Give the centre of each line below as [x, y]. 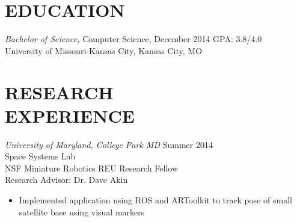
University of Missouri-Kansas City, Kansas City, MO [104, 50]
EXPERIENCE [70, 115]
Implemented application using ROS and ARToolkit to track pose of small [155, 200]
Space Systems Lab [40, 156]
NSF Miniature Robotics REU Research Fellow [92, 168]
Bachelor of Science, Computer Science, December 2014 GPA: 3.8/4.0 [133, 39]
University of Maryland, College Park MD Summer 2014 [109, 144]
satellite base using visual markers [82, 211]
